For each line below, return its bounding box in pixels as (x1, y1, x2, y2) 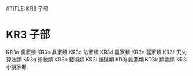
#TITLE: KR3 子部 (6, 5, 49, 12)
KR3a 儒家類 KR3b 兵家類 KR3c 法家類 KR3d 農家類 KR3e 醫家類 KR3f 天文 (6, 48, 187, 55)
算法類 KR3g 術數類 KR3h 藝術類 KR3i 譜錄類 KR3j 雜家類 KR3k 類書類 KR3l (6, 55, 188, 63)
